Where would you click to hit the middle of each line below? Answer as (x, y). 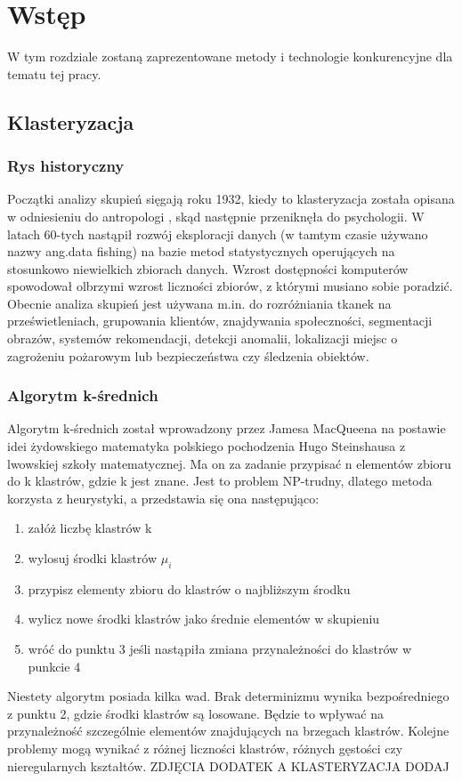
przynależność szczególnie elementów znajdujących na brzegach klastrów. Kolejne (228, 731)
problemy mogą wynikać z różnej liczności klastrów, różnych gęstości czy (205, 748)
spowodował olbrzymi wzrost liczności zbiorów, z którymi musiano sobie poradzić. (230, 286)
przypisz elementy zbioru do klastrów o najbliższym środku (189, 588)
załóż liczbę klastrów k (90, 528)
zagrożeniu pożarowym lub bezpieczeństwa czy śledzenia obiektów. (188, 355)
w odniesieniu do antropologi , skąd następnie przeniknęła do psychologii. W (216, 216)
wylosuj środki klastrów (93, 558)
